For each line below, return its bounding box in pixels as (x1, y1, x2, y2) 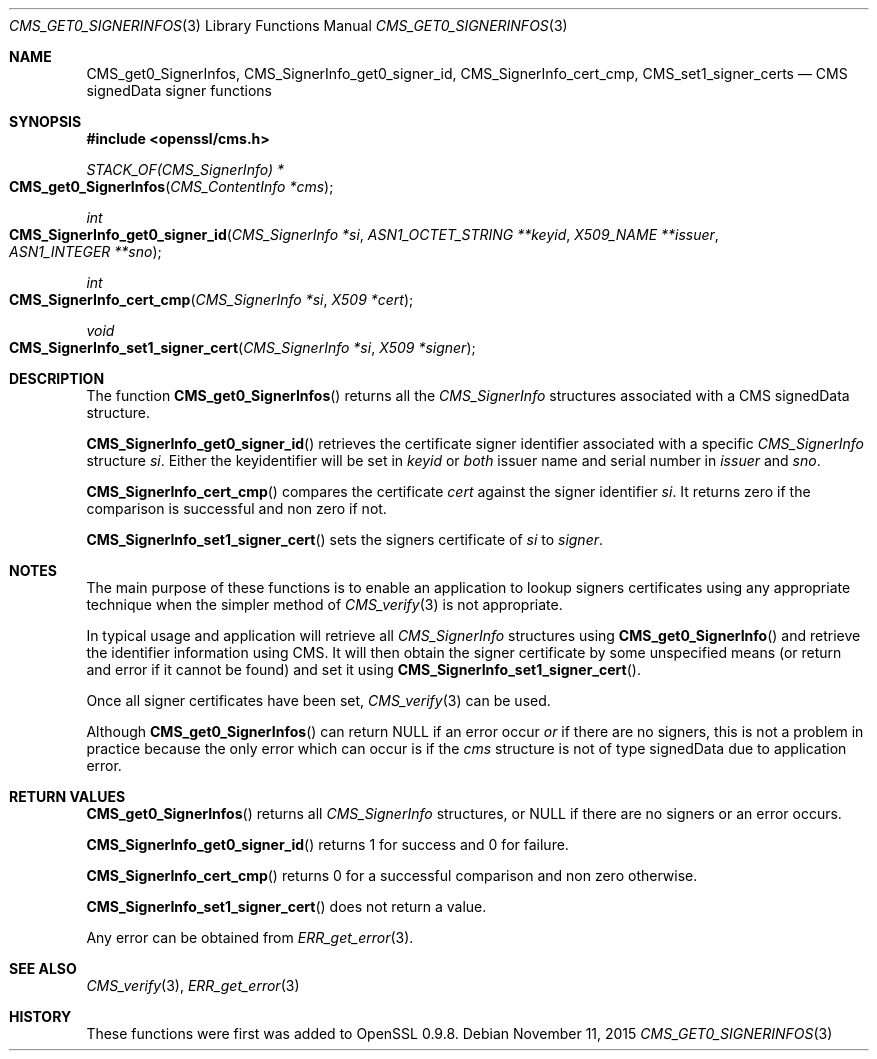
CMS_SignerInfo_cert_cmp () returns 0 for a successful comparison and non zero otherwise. (86, 867, 698, 884)
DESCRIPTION (9, 370, 105, 387)
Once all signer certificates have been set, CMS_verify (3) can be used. (86, 692, 551, 709)
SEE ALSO (9, 960, 77, 977)
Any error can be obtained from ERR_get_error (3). (86, 929, 414, 946)
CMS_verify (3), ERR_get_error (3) (86, 977, 300, 994)
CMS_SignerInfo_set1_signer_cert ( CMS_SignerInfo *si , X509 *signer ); (9, 339, 476, 356)
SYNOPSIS (9, 113, 82, 130)
